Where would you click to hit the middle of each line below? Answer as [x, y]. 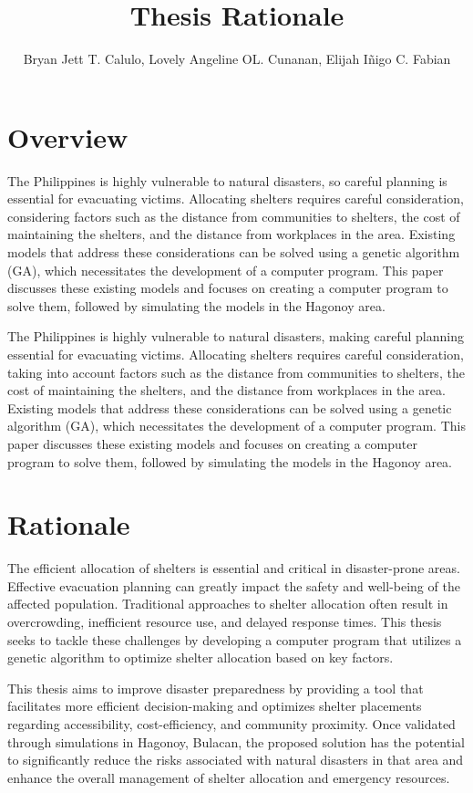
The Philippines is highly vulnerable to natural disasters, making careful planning [236, 336]
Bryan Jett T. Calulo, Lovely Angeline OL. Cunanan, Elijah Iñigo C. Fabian [237, 59]
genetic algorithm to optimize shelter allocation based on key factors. [201, 657]
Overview [68, 136]
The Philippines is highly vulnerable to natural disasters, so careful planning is [227, 180]
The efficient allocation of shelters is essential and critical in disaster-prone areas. [234, 568]
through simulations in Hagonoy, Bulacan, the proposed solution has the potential [236, 741]
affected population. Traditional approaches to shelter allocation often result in [228, 604]
